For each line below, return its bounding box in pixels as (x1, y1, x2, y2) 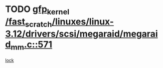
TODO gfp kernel (5, 3, 70, 16)
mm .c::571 (10, 39, 52, 52)
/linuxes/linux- (51, 16, 114, 27)
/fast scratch (5, 16, 52, 29)
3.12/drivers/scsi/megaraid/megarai (5, 28, 158, 39)
